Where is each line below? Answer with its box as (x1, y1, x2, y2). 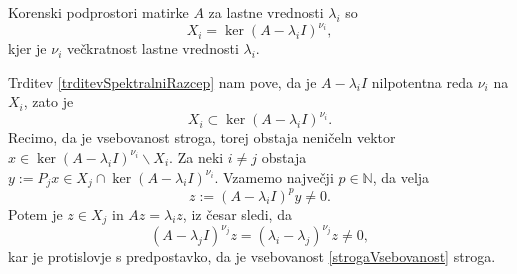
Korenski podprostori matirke (8, 2, 189, 22)
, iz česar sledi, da (182, 203, 292, 224)
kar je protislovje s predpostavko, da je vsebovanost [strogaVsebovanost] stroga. (8, 246, 496, 267)
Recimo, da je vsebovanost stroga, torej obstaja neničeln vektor (8, 127, 396, 148)
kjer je (8, 38, 47, 59)
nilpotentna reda (371, 71, 474, 92)
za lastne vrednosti (208, 2, 324, 22)
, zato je (23, 91, 74, 112)
